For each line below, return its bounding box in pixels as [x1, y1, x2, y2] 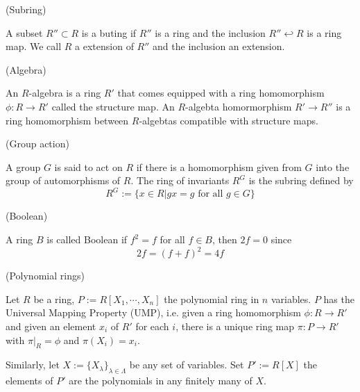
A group [6, 159, 41, 174]
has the [323, 291, 354, 306]
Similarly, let [6, 357, 60, 372]
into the [316, 159, 350, 174]
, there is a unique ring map [175, 318, 295, 333]
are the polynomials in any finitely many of [69, 373, 252, 388]
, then [212, 232, 237, 247]
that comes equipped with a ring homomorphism [117, 85, 325, 100]
